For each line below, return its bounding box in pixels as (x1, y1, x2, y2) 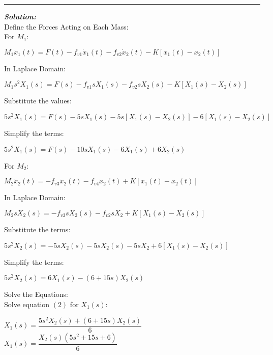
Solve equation (4, 298, 50, 309)
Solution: (4, 11, 36, 21)
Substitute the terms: (4, 224, 71, 234)
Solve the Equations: (4, 289, 68, 299)
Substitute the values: (4, 95, 72, 106)
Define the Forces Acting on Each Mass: (4, 21, 129, 32)
